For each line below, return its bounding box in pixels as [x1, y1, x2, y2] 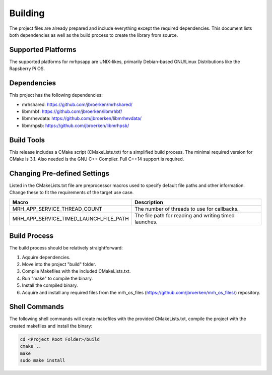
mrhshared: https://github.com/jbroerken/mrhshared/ [22, 101, 133, 107]
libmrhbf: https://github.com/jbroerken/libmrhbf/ [22, 108, 122, 114]
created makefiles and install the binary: [9, 323, 93, 329]
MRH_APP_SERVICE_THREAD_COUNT [12, 205, 103, 212]
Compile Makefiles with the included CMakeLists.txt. [22, 268, 131, 274]
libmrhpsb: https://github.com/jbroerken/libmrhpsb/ [22, 122, 129, 129]
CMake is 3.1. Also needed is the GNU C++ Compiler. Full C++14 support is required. [9, 156, 184, 162]
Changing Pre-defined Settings [9, 169, 110, 177]
